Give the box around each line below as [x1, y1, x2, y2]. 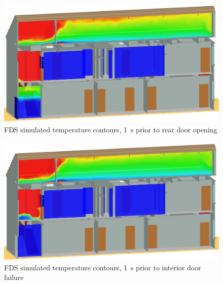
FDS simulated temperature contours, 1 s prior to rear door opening [4, 124, 217, 134]
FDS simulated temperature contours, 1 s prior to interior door [4, 262, 201, 272]
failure [4, 272, 24, 282]
